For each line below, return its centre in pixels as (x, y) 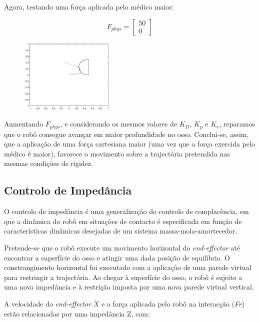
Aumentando (24, 124)
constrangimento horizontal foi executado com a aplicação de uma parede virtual (128, 267)
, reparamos (237, 124)
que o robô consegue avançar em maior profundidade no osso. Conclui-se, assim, (126, 134)
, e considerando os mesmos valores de (119, 124)
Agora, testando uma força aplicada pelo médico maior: (89, 6)
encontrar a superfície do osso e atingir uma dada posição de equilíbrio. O (117, 257)
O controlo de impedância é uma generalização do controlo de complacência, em (126, 211)
